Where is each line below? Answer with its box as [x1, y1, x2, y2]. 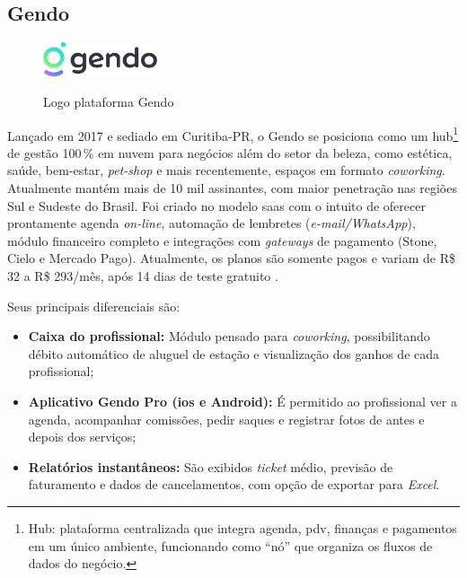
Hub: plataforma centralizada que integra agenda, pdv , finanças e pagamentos [28, 518, 457, 537]
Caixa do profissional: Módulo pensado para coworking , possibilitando [28, 327, 430, 346]
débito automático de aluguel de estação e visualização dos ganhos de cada [28, 344, 440, 363]
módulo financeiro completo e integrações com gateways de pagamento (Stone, [7, 231, 437, 250]
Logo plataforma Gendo [43, 92, 174, 111]
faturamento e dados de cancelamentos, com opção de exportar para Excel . [28, 475, 440, 494]
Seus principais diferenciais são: [7, 296, 181, 315]
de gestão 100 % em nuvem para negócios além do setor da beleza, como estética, [7, 143, 453, 162]
